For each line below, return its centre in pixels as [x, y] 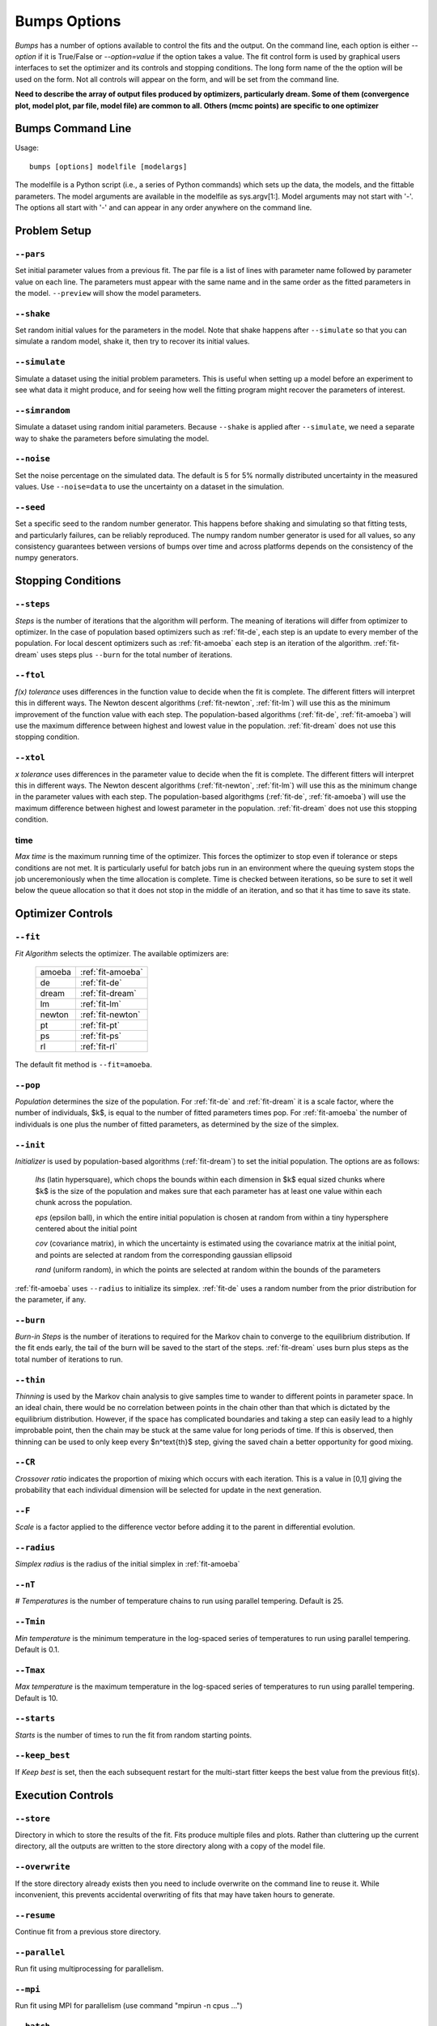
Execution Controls [64, 1795]
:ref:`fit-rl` [99, 1046]
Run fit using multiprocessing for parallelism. [89, 1968]
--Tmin [30, 1622]
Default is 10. [36, 1698]
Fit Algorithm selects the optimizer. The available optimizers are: [122, 953]
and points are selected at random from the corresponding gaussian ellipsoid [164, 1254]
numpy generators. [47, 558]
